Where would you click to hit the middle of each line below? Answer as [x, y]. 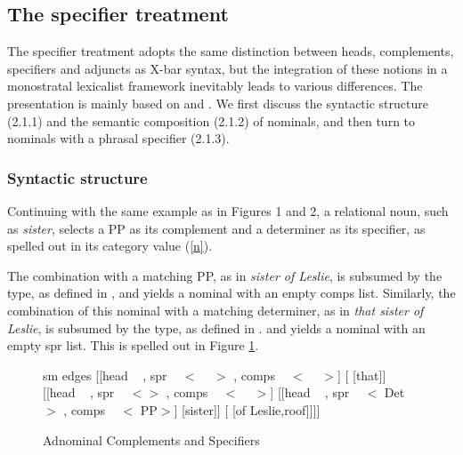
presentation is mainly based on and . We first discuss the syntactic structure [218, 103]
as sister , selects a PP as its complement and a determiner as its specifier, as [216, 228]
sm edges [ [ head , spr [105, 375]
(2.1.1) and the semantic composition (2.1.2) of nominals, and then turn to [211, 120]
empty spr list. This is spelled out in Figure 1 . [133, 345]
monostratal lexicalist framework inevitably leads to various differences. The [215, 86]
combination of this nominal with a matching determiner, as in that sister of [215, 310]
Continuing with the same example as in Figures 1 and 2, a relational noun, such [228, 210]
